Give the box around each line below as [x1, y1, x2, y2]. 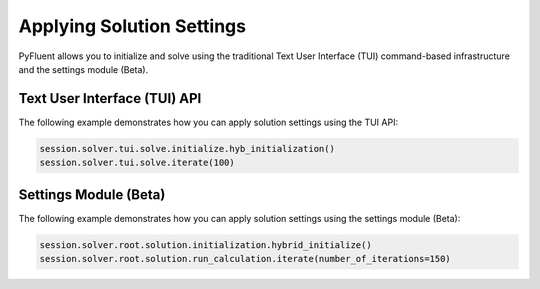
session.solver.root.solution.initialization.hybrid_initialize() [39, 239, 372, 250]
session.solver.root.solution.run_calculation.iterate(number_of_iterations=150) [39, 253, 452, 265]
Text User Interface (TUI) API [18, 90, 202, 107]
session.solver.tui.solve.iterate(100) [39, 157, 235, 169]
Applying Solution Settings [18, 15, 247, 37]
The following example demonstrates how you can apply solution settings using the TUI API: [18, 116, 399, 128]
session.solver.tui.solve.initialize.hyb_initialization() [39, 143, 335, 154]
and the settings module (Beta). [18, 63, 149, 75]
